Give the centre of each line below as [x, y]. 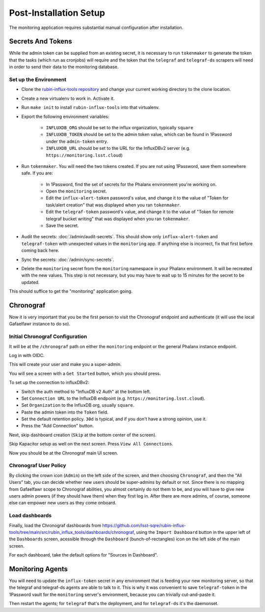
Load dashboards [30, 516]
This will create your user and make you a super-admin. [66, 364]
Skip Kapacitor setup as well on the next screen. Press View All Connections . [91, 444]
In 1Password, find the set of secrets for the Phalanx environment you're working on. [131, 184]
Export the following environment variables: [65, 116]
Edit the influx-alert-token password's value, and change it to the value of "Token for [137, 198]
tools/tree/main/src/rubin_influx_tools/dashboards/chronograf [72, 532]
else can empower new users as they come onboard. [63, 503]
